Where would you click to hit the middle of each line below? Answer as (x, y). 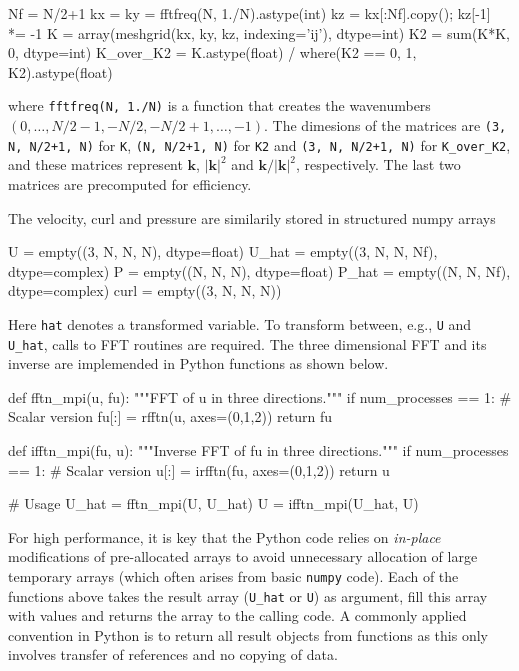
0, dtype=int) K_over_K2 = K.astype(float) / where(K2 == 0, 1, (212, 52)
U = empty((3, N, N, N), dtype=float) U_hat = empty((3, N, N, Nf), (223, 251)
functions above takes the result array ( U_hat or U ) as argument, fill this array (248, 595)
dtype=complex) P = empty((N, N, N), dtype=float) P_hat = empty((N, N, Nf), (259, 270)
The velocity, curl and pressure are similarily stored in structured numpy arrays (252, 217)
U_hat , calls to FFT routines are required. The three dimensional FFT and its (247, 343)
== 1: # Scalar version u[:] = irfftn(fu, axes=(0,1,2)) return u (199, 469)
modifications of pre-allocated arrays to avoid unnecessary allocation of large (243, 556)
